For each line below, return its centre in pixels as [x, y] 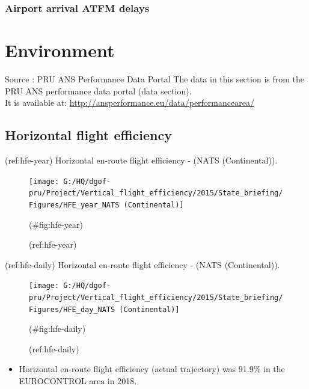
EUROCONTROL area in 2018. [78, 381]
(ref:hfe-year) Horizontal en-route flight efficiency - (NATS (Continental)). [141, 160]
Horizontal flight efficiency [88, 135]
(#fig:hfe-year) [56, 224]
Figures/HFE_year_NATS [74, 205]
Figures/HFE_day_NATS [72, 309]
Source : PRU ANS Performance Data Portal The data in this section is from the [154, 78]
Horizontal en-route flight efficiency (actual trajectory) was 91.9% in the [152, 369]
